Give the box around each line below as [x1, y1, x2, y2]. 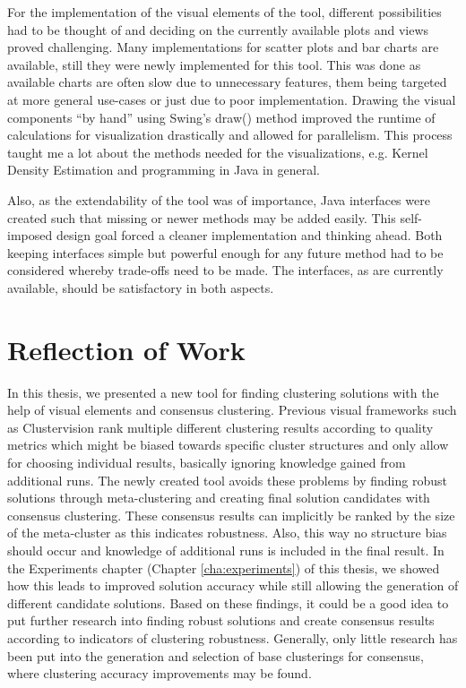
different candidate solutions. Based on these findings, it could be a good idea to [7, 593, 449, 612]
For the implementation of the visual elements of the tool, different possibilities [7, 3, 442, 21]
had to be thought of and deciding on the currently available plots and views [7, 20, 429, 39]
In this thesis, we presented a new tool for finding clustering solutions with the [7, 383, 439, 401]
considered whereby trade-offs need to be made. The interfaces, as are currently [7, 261, 444, 279]
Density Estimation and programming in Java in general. [7, 160, 320, 179]
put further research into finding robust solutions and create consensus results [7, 611, 435, 630]
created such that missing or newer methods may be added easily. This [7, 208, 396, 227]
